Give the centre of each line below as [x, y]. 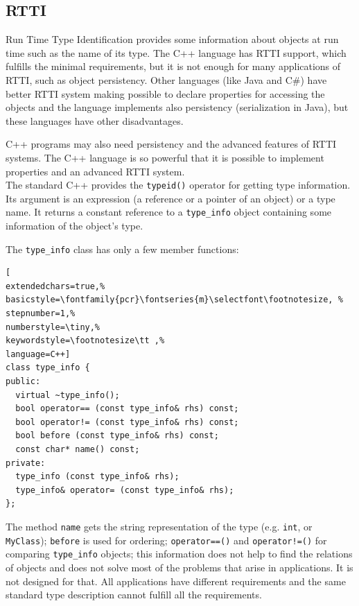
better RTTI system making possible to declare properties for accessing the [165, 93]
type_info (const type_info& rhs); [97, 477]
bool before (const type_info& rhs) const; [117, 436]
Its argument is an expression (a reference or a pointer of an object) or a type [170, 198]
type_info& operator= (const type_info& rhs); [125, 490]
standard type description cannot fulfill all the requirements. [134, 595]
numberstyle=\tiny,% [53, 327]
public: [23, 382]
